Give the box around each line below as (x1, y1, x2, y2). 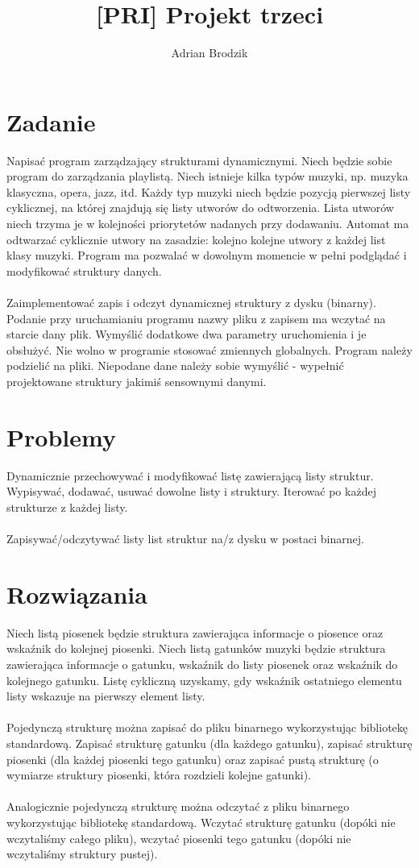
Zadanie (6, 105, 96, 138)
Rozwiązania (6, 577, 147, 610)
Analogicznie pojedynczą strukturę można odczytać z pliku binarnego (6, 798, 350, 815)
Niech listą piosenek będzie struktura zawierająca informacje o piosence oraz (6, 624, 384, 641)
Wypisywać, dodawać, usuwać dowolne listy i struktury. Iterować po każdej (6, 483, 376, 500)
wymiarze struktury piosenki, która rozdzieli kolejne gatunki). (6, 766, 311, 783)
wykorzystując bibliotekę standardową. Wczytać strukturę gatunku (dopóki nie (6, 813, 396, 830)
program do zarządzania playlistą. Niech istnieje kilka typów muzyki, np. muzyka (6, 168, 409, 185)
